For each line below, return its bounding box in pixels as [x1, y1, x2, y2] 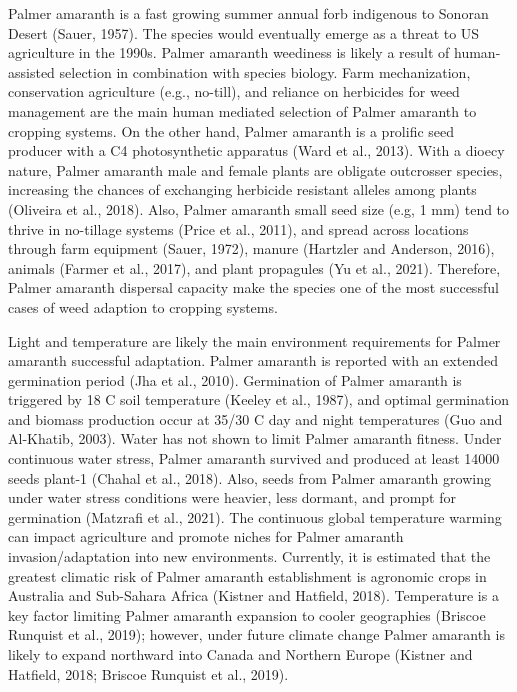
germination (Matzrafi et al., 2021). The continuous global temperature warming [8, 506, 502, 527]
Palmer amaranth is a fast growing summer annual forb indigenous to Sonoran [8, 3, 489, 23]
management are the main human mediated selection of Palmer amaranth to [8, 100, 477, 121]
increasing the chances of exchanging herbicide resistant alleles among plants [8, 179, 477, 200]
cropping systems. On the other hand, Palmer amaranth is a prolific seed [8, 120, 455, 141]
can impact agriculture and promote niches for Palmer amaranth [8, 526, 404, 547]
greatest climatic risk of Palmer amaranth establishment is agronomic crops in [8, 565, 487, 586]
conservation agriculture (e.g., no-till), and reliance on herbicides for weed [8, 81, 460, 102]
